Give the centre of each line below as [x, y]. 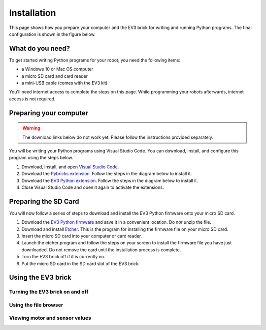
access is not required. [32, 99]
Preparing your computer [49, 113]
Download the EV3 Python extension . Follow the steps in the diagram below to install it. [110, 180]
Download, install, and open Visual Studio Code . [70, 167]
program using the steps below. [41, 158]
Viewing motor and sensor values [50, 318]
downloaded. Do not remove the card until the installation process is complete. [101, 250]
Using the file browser [36, 305]
